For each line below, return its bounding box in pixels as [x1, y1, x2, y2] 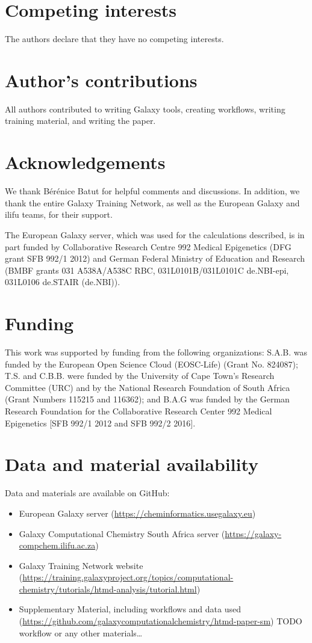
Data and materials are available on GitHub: [5, 487, 170, 499]
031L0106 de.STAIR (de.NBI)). [5, 275, 120, 288]
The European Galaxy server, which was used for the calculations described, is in [5, 228, 305, 241]
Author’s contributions [5, 67, 198, 92]
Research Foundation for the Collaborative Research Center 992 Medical [5, 405, 272, 417]
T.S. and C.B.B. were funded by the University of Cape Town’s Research [5, 369, 275, 382]
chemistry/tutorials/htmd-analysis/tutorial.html [19, 582, 197, 595]
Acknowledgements [5, 150, 166, 174]
